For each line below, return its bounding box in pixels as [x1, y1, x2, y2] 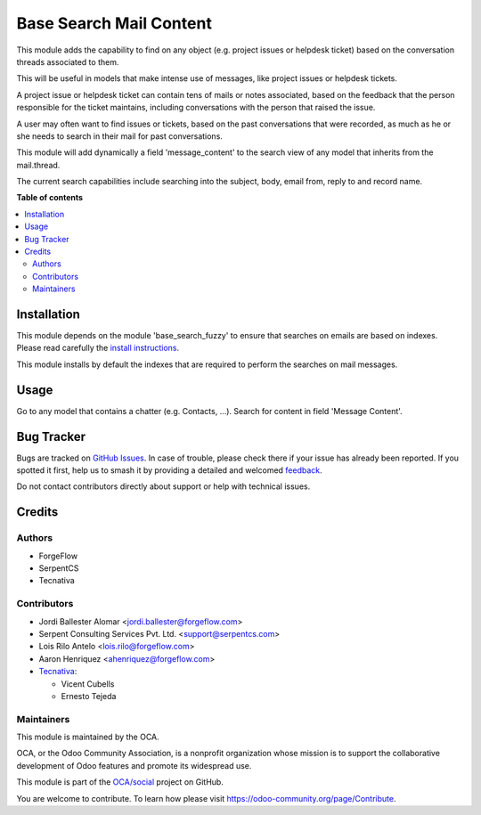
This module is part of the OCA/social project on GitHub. [16, 777, 224, 787]
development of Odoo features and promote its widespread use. [16, 760, 252, 770]
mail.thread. [16, 159, 61, 170]
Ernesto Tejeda [61, 690, 117, 701]
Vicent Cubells [61, 678, 115, 689]
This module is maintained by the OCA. [16, 731, 159, 743]
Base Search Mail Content [16, 13, 213, 33]
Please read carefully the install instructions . [16, 343, 180, 354]
